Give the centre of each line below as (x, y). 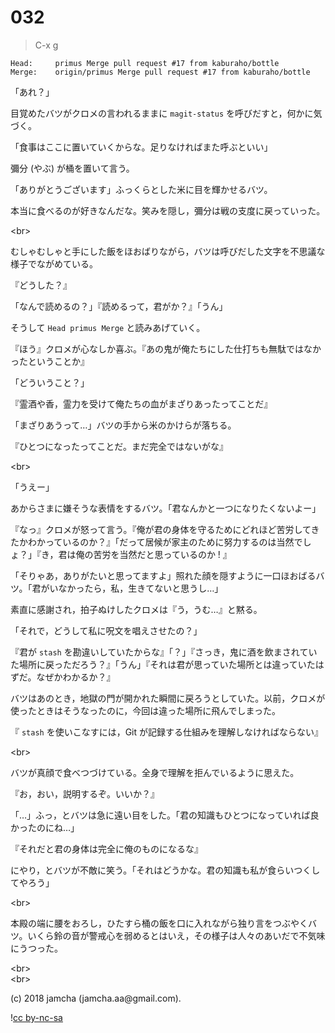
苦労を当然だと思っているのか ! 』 (162, 554)
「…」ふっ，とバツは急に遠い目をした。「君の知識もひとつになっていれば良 (165, 815)
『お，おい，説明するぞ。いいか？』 (85, 793)
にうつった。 (36, 948)
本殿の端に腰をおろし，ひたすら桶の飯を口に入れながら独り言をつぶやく (159, 923)
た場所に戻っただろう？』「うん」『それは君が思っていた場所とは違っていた (163, 664)
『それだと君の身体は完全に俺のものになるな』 (106, 848)
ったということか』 (50, 361)
